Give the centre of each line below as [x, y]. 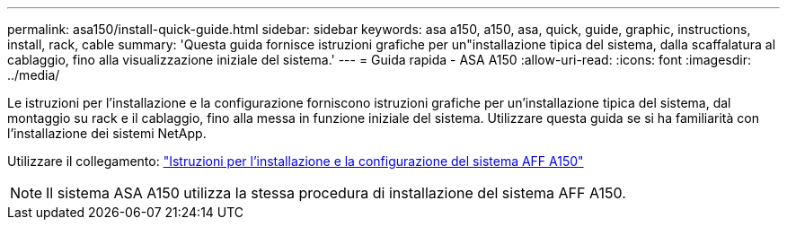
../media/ [34, 75]
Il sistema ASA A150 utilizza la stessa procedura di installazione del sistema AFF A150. [336, 193]
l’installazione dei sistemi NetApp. [107, 133]
